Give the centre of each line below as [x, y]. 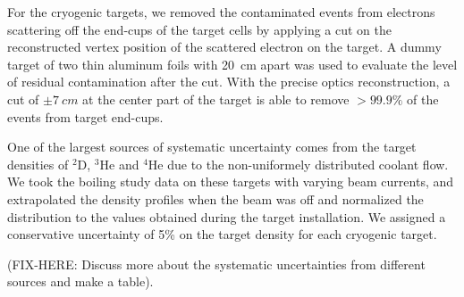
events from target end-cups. [85, 116]
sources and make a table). [80, 281]
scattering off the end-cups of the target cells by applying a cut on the [200, 29]
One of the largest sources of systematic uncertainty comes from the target [212, 147]
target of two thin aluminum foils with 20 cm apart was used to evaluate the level [232, 64]
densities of [38, 164]
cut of [23, 99]
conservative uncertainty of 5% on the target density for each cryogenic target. [222, 234]
